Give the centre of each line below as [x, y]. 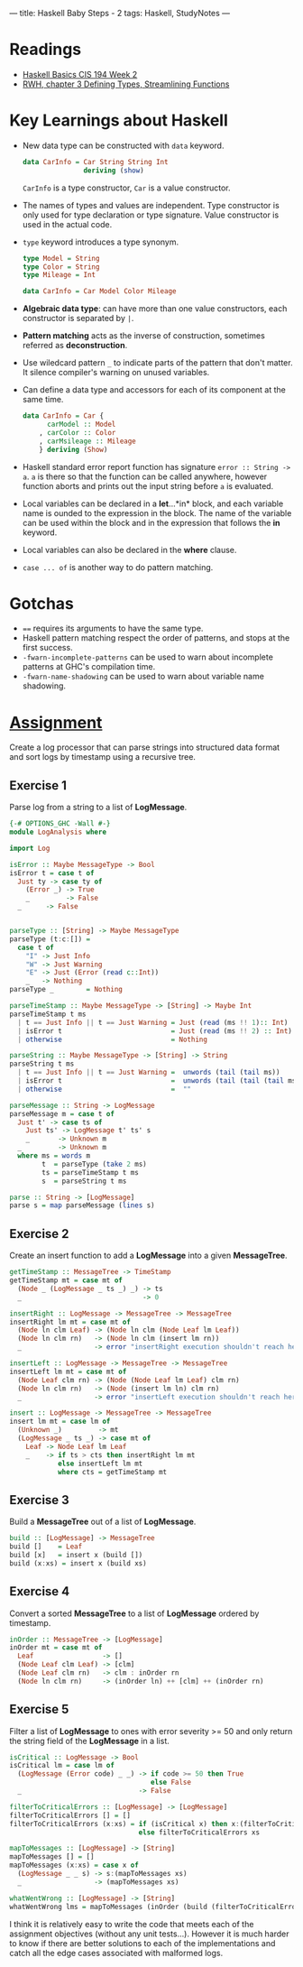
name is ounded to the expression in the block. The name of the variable [157, 513]
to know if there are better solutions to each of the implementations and [142, 1943]
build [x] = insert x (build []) [76, 1555]
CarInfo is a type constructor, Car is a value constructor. [126, 188]
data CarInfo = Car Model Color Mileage [99, 291]
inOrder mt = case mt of [56, 1648]
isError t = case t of [52, 873]
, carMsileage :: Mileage [88, 441]
